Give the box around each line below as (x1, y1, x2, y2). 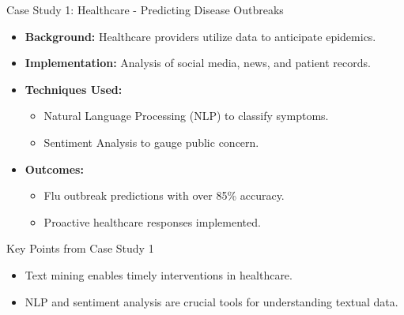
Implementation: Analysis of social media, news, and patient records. (25, 54, 371, 71)
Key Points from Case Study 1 (6, 240, 154, 257)
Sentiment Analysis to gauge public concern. (43, 133, 259, 150)
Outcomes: (25, 160, 84, 177)
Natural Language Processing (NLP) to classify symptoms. (43, 107, 329, 124)
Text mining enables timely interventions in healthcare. (25, 266, 293, 283)
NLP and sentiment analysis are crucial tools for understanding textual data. (25, 293, 398, 309)
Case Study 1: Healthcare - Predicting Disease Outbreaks (6, 2, 284, 17)
